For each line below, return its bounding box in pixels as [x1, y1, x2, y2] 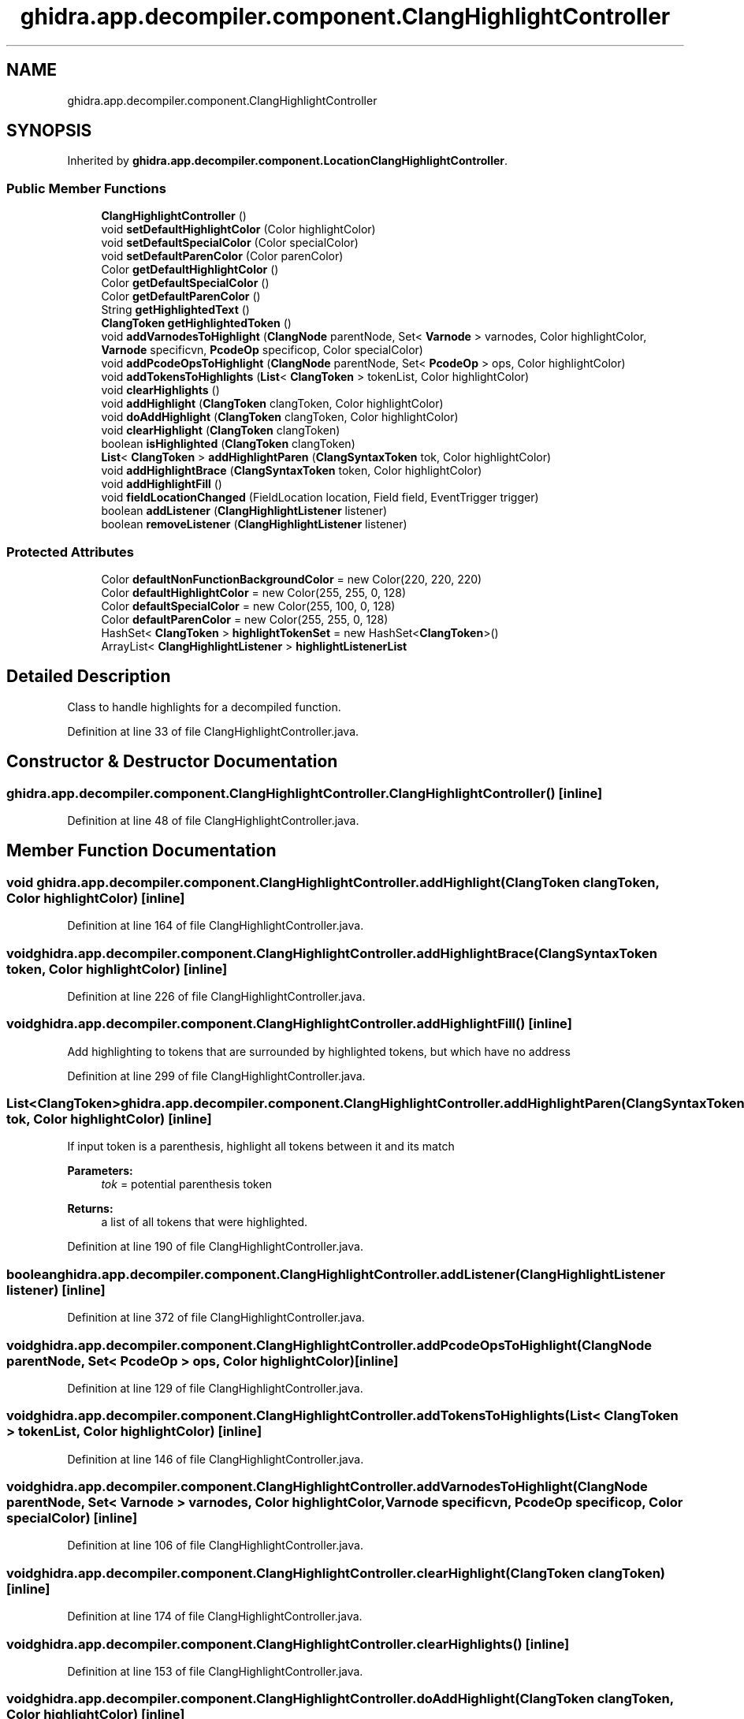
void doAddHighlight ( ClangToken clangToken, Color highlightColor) [101, 410, 459, 424]
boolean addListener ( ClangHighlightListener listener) [101, 504, 388, 518]
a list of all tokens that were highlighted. [101, 1215, 308, 1229]
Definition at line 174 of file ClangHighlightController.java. [67, 1609, 363, 1624]
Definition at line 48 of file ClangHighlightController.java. [67, 814, 359, 827]
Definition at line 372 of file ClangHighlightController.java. [67, 1311, 365, 1325]
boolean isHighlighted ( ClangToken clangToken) [101, 437, 355, 451]
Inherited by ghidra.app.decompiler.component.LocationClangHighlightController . [67, 154, 508, 168]
